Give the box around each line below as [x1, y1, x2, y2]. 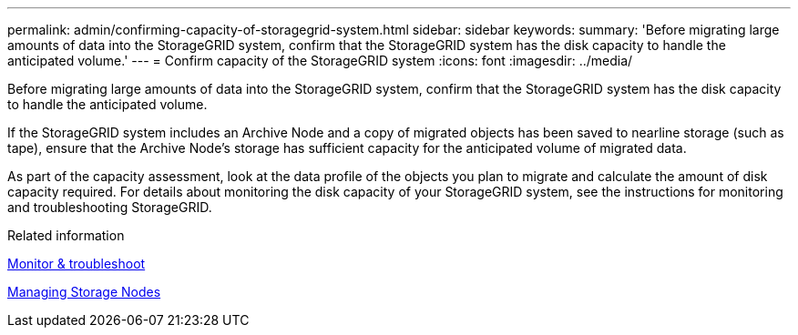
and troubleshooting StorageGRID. [7, 199, 212, 215]
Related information [7, 228, 125, 243]
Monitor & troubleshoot [7, 256, 146, 271]
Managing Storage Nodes [7, 284, 161, 299]
